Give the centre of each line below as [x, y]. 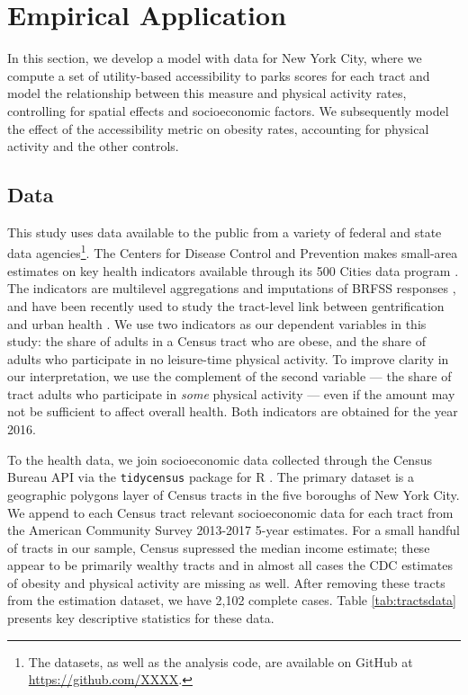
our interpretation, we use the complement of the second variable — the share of [229, 376]
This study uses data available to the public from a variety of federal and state [225, 232]
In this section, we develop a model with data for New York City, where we [215, 58]
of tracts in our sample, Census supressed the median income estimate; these [219, 547]
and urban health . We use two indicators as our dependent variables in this [217, 323]
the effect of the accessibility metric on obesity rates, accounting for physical [218, 128]
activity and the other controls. [93, 146]
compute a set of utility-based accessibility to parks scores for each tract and [219, 75]
